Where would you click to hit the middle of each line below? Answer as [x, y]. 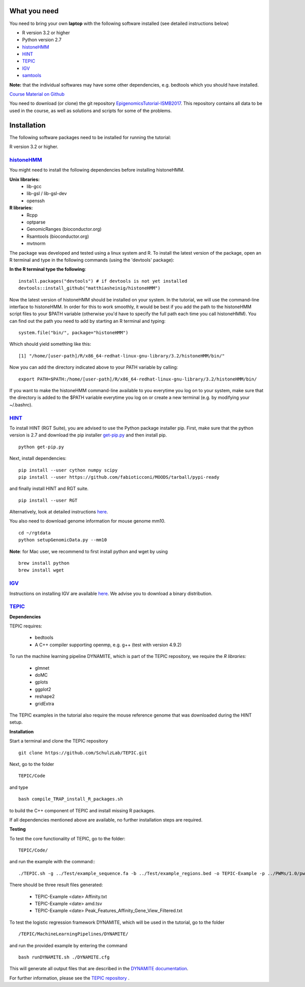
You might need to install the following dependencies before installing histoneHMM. [97, 170]
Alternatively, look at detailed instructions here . [59, 512]
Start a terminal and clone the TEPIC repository [59, 741]
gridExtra [44, 703]
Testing [18, 829]
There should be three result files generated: [56, 885]
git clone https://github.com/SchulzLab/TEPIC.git [83, 753]
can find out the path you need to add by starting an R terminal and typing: [87, 321]
